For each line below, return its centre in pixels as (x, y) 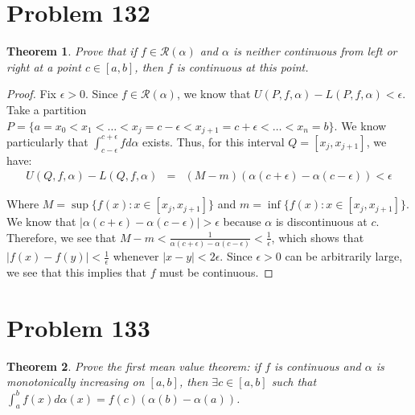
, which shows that (318, 237)
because (242, 222)
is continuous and (318, 366)
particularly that (47, 141)
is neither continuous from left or (315, 51)
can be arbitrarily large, (344, 256)
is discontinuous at (321, 222)
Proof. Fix (31, 94)
